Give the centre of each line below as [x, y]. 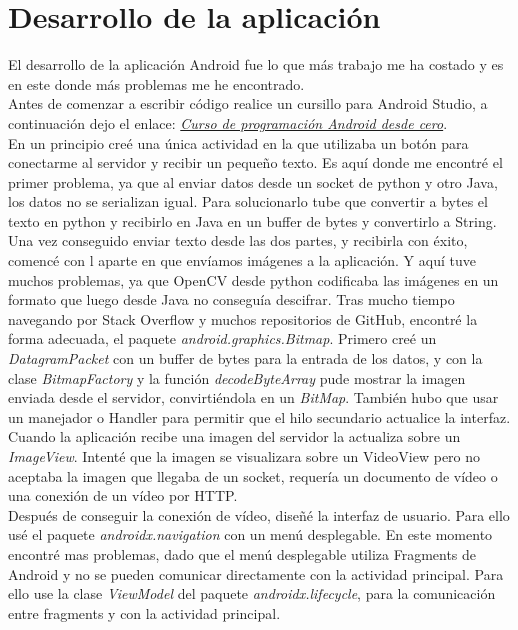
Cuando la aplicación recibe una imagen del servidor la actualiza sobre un [234, 436]
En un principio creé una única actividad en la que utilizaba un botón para [238, 142]
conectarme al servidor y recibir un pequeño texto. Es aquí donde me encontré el [255, 162]
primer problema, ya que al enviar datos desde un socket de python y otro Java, [253, 181]
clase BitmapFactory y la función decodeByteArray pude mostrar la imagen [237, 377]
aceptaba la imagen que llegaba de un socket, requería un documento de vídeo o [253, 475]
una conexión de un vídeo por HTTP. [123, 495]
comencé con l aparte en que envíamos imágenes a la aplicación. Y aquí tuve [242, 260]
